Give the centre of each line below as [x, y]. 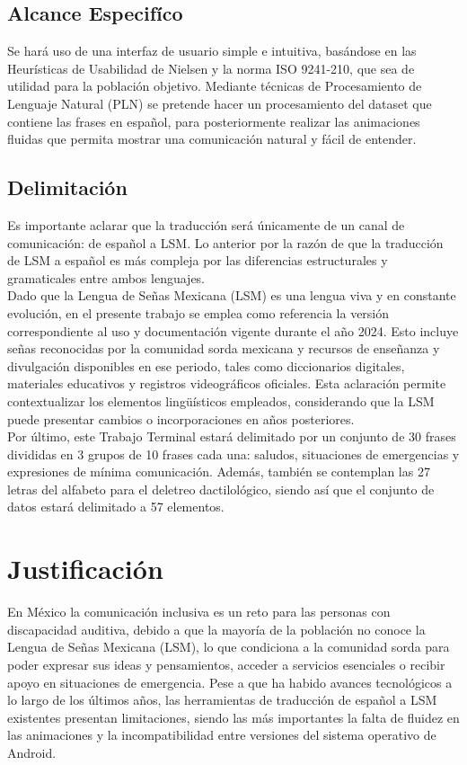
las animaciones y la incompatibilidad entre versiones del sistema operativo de [222, 735]
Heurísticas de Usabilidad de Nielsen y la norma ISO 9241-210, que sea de [211, 68]
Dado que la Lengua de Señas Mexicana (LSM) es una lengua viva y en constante [232, 295]
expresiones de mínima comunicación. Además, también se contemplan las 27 [219, 471]
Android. [32, 752]
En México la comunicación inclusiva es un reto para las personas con [199, 612]
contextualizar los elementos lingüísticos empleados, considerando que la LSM [221, 400]
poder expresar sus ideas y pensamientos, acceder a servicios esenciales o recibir [226, 664]
